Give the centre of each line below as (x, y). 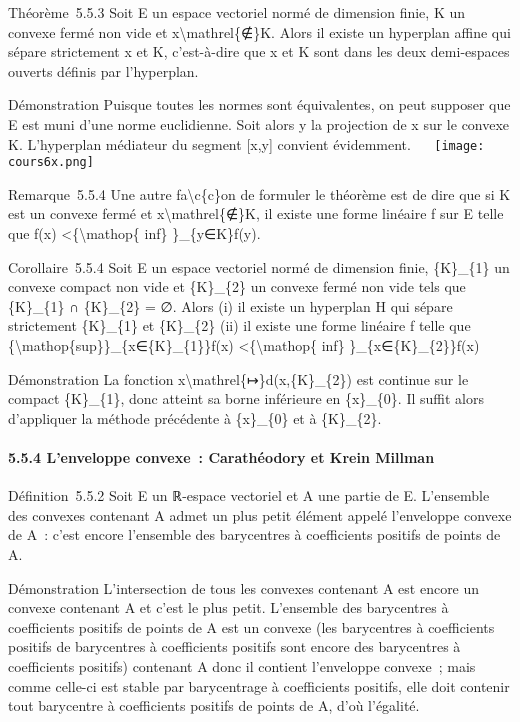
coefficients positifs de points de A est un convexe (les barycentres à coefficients (251, 626)
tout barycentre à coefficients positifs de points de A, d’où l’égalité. (214, 705)
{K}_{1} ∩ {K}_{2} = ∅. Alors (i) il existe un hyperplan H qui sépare (230, 305)
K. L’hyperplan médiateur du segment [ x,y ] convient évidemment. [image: (246, 143)
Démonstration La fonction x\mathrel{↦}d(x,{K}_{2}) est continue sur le (238, 378)
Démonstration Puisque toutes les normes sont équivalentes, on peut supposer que (259, 104)
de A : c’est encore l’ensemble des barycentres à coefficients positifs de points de (254, 534)
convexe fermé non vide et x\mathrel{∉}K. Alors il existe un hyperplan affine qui (259, 31)
